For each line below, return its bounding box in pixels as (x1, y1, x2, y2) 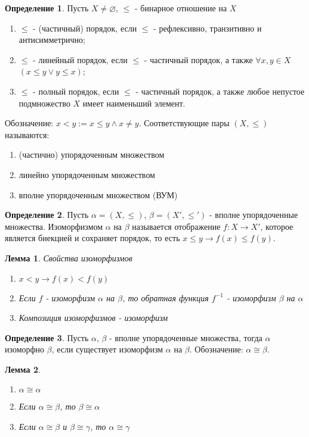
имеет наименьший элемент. (82, 96, 186, 109)
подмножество (18, 96, 70, 109)
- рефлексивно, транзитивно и (153, 21, 262, 34)
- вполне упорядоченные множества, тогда (109, 331, 262, 344)
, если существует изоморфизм (51, 343, 163, 355)
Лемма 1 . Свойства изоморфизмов (5, 251, 132, 264)
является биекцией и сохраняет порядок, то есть (5, 232, 180, 244)
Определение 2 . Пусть (5, 208, 89, 221)
